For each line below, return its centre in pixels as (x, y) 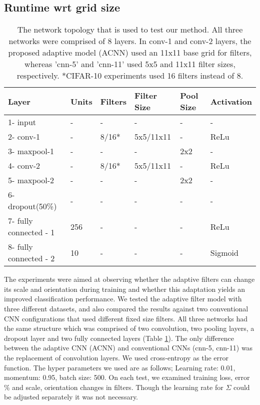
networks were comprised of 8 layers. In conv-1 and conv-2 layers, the (130, 41)
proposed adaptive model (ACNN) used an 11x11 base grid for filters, (130, 53)
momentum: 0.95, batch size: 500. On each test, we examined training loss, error (127, 377)
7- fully (20, 221)
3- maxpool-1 (31, 151)
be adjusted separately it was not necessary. (71, 397)
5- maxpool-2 (31, 180)
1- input (22, 122)
